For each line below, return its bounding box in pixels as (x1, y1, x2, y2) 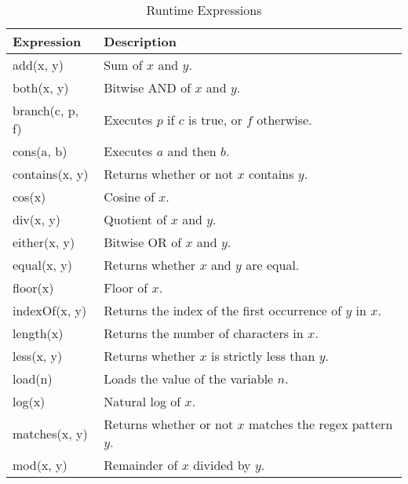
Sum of (104, 56, 143, 74)
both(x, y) (13, 78, 69, 96)
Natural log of (104, 392, 181, 410)
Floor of (104, 278, 148, 297)
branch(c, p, (13, 101, 79, 119)
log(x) (13, 392, 46, 410)
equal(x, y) (13, 256, 73, 274)
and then (167, 142, 217, 160)
